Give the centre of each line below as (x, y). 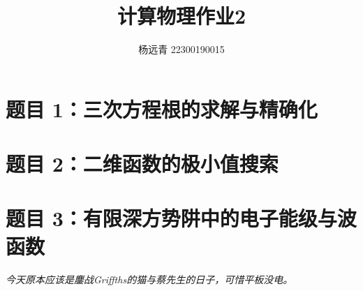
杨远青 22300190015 (181, 49)
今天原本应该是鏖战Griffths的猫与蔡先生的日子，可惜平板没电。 (149, 279)
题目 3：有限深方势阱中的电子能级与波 (181, 218)
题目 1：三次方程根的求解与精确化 (162, 109)
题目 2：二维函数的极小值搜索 (142, 164)
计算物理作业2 (181, 16)
